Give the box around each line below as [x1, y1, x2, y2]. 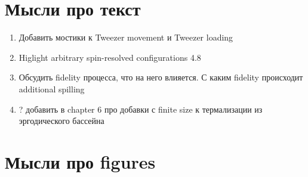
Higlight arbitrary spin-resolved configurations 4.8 [19, 51, 201, 63]
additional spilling [19, 82, 85, 95]
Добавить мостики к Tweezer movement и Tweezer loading [19, 31, 233, 44]
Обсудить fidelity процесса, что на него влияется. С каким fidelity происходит [19, 71, 303, 83]
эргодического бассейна [19, 114, 104, 127]
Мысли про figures [5, 149, 156, 173]
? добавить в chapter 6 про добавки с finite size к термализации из [19, 103, 263, 115]
